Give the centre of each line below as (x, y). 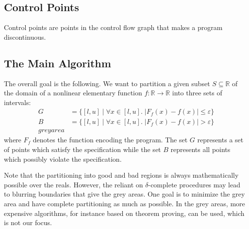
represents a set (220, 140)
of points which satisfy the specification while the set (83, 149)
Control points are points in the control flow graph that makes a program (113, 27)
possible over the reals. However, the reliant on (74, 184)
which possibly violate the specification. (63, 159)
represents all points (200, 149)
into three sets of (197, 93)
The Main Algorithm (58, 63)
